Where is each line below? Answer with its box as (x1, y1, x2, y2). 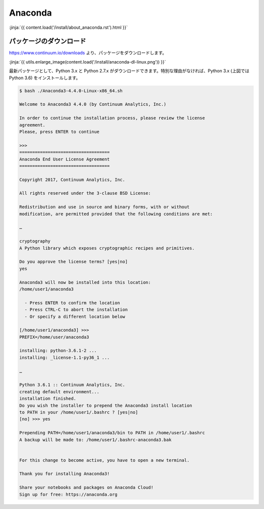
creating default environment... (19, 389, 100, 395)
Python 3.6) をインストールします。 (9, 75, 81, 81)
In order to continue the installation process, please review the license (19, 115, 205, 121)
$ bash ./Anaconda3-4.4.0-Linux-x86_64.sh (19, 88, 123, 93)
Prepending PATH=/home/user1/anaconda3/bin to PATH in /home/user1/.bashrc (19, 430, 205, 436)
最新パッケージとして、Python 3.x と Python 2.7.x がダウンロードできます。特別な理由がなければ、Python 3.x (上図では (9, 68, 249, 74)
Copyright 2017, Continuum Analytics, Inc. (19, 177, 126, 182)
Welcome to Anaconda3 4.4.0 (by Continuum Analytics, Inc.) (19, 102, 167, 107)
